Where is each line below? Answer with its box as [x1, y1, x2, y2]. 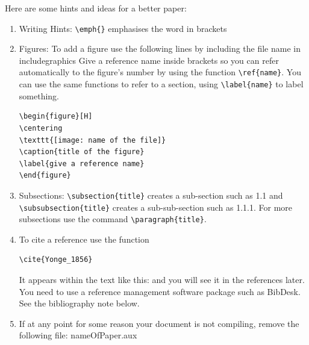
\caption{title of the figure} [19, 148, 145, 157]
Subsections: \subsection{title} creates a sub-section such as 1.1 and [19, 188, 283, 201]
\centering [19, 123, 63, 132]
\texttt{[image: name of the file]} [19, 135, 166, 145]
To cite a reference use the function [19, 232, 149, 245]
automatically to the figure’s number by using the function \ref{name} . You [19, 66, 301, 78]
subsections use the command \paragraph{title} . [19, 213, 207, 225]
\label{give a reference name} [19, 159, 145, 168]
